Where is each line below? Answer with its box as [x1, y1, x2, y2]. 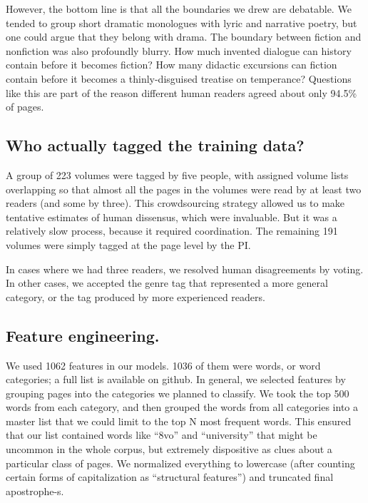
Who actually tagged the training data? [6, 134, 305, 156]
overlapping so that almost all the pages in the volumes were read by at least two [6, 181, 362, 196]
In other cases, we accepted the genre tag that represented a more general [6, 275, 328, 290]
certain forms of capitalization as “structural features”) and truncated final [6, 469, 334, 484]
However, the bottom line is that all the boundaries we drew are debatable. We [6, 1, 352, 16]
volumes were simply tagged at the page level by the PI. [6, 237, 251, 252]
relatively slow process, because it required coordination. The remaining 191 [6, 223, 338, 238]
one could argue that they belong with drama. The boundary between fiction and [6, 29, 362, 44]
